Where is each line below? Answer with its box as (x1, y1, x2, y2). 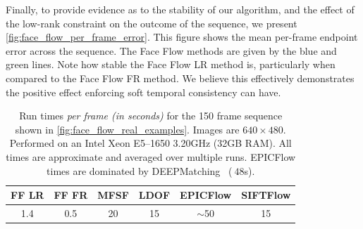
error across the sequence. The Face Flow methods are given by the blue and (6, 43, 337, 58)
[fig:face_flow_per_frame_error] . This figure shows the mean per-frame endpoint (6, 30, 358, 44)
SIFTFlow (241, 188, 291, 202)
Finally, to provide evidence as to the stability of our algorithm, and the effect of (6, 2, 355, 16)
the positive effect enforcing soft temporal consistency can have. (6, 84, 281, 99)
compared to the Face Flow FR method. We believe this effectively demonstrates (6, 70, 355, 85)
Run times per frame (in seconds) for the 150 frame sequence (19, 108, 283, 123)
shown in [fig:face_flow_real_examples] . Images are (15, 122, 240, 136)
